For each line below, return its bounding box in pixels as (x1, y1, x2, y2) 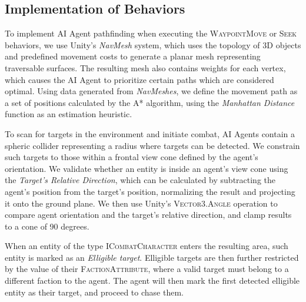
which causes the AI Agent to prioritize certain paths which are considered (5, 73, 274, 85)
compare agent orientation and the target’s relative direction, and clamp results (5, 208, 292, 221)
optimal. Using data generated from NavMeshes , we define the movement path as (5, 85, 298, 97)
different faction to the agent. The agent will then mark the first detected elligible (5, 274, 300, 287)
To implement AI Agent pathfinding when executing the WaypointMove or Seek (5, 27, 297, 39)
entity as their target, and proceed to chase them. (5, 286, 184, 298)
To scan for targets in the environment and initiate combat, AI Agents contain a (5, 127, 295, 140)
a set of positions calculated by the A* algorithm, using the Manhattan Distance (5, 96, 295, 108)
